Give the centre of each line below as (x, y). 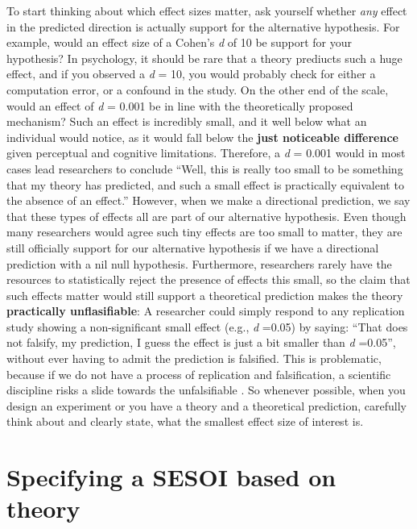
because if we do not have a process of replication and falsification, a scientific (199, 374)
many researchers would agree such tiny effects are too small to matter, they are (204, 232)
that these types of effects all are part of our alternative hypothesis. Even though (206, 216)
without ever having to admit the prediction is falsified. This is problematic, (194, 358)
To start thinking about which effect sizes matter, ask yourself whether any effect (207, 10)
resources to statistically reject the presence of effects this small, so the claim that (208, 279)
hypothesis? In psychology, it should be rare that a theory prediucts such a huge (204, 58)
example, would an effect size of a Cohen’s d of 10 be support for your (180, 42)
